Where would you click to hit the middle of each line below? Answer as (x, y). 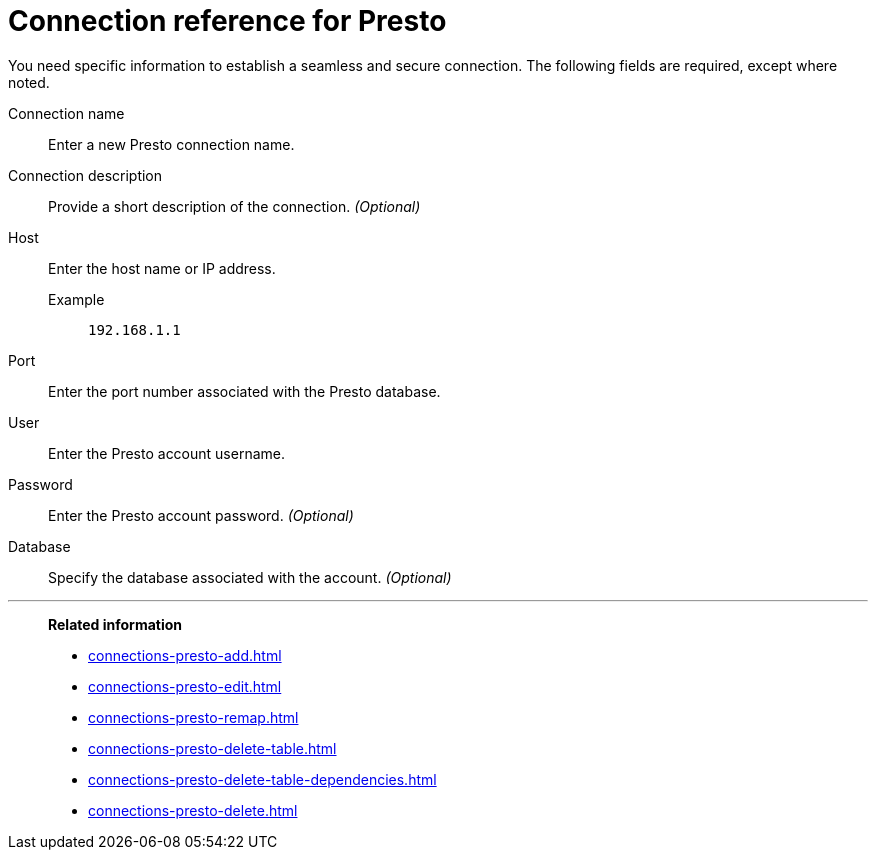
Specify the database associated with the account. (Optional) (250, 577)
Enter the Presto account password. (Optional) (201, 515)
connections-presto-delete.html (193, 810)
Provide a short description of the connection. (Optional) (234, 206)
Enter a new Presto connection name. (171, 144)
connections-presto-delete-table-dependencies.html (262, 779)
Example (76, 299)
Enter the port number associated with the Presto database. (244, 391)
